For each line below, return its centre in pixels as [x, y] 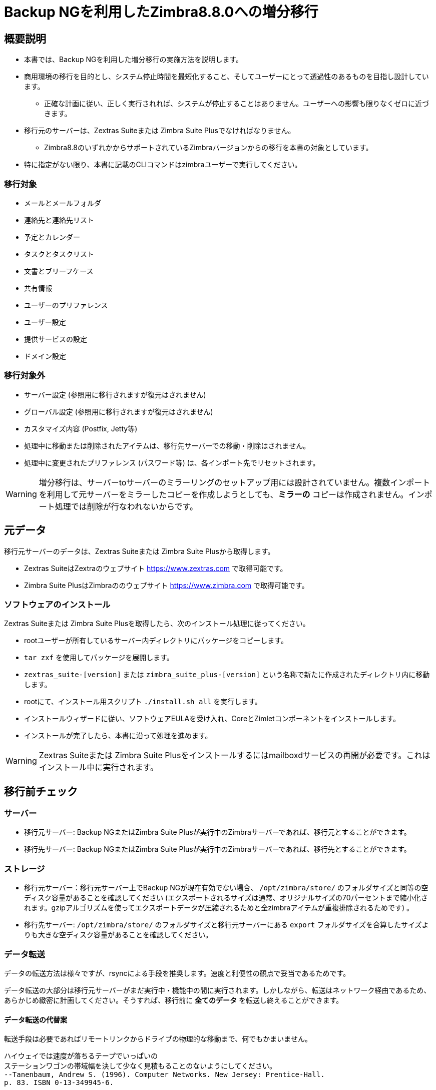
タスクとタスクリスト [59, 254]
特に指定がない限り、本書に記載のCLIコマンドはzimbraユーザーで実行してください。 [163, 165]
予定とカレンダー [52, 237]
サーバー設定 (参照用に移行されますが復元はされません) [115, 394]
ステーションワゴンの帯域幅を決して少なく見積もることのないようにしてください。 [140, 1066]
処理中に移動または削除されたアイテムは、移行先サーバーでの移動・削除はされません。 [167, 445]
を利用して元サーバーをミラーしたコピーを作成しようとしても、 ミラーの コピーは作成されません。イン [232, 494]
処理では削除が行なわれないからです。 [126, 506]
